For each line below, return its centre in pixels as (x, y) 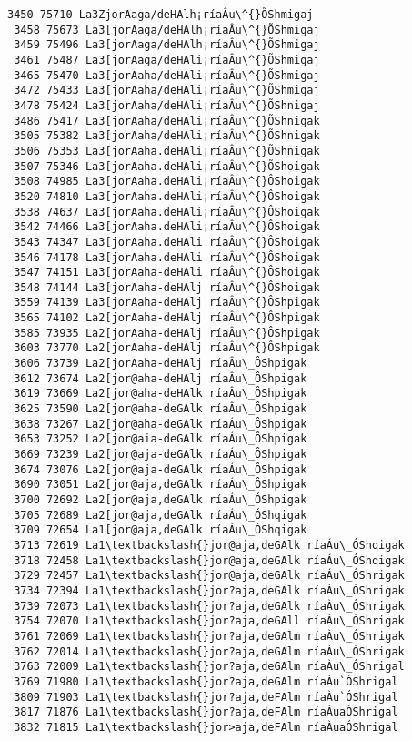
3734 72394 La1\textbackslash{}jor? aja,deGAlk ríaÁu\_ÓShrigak (209, 590)
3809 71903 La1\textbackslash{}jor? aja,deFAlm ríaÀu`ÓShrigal (206, 697)
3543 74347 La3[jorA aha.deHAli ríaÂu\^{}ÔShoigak (167, 242)
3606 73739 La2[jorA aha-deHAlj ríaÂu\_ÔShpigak (161, 364)
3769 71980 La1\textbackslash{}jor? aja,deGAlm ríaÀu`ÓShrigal (206, 681)
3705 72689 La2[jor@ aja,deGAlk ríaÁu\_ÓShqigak (161, 515)
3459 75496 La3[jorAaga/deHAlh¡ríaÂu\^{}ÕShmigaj (167, 45)
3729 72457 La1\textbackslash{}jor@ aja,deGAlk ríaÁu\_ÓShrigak (209, 576)
